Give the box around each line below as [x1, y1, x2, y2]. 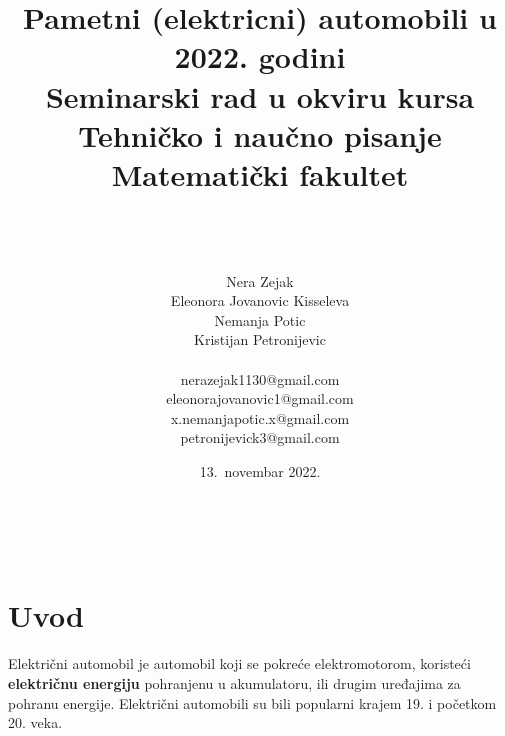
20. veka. [8, 712, 63, 733]
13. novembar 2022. [199, 461, 321, 481]
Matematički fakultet [111, 153, 409, 194]
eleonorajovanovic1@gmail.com [166, 388, 354, 409]
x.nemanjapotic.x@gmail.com [170, 407, 350, 428]
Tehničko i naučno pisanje [78, 114, 442, 155]
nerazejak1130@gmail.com [180, 368, 340, 389]
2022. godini [174, 36, 346, 77]
